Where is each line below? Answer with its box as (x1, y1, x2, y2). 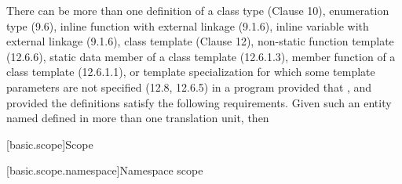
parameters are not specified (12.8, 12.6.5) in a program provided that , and (6, 78, 372, 95)
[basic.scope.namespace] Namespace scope (6, 162, 203, 179)
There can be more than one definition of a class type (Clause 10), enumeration (6, 2, 389, 18)
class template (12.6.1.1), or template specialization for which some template (6, 63, 375, 80)
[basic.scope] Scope (6, 135, 93, 152)
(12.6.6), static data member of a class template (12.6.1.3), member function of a (6, 48, 396, 64)
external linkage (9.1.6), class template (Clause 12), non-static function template (6, 33, 394, 49)
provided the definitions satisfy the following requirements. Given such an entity (6, 94, 392, 110)
